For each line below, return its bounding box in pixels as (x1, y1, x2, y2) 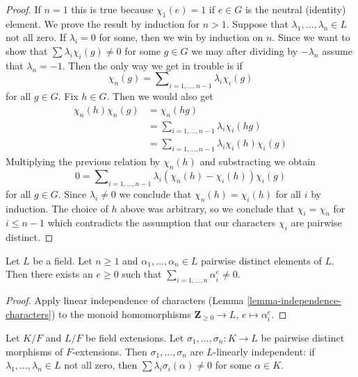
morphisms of (6, 344, 63, 358)
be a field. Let (33, 253, 92, 267)
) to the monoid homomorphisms (51, 306, 191, 321)
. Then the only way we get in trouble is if (62, 58, 243, 72)
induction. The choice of (6, 201, 108, 215)
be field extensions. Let (86, 330, 184, 344)
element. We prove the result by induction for (6, 16, 200, 31)
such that (122, 267, 162, 281)
